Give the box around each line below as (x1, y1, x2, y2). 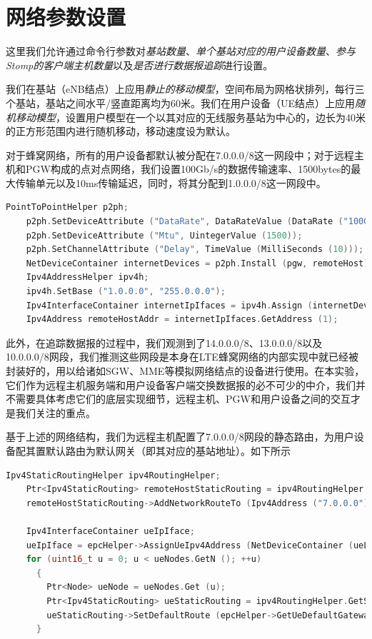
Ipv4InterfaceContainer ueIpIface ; (26, 525, 195, 536)
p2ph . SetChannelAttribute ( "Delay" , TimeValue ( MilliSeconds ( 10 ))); (26, 244, 364, 255)
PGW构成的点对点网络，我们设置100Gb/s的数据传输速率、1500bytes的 (25, 161, 351, 176)
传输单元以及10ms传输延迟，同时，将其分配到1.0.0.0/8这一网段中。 (15, 175, 326, 190)
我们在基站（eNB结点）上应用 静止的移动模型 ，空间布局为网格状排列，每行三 (6, 81, 365, 96)
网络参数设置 (6, 2, 126, 31)
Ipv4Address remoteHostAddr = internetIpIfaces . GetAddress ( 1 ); (26, 314, 338, 325)
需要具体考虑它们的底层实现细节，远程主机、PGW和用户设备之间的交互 (15, 391, 351, 406)
